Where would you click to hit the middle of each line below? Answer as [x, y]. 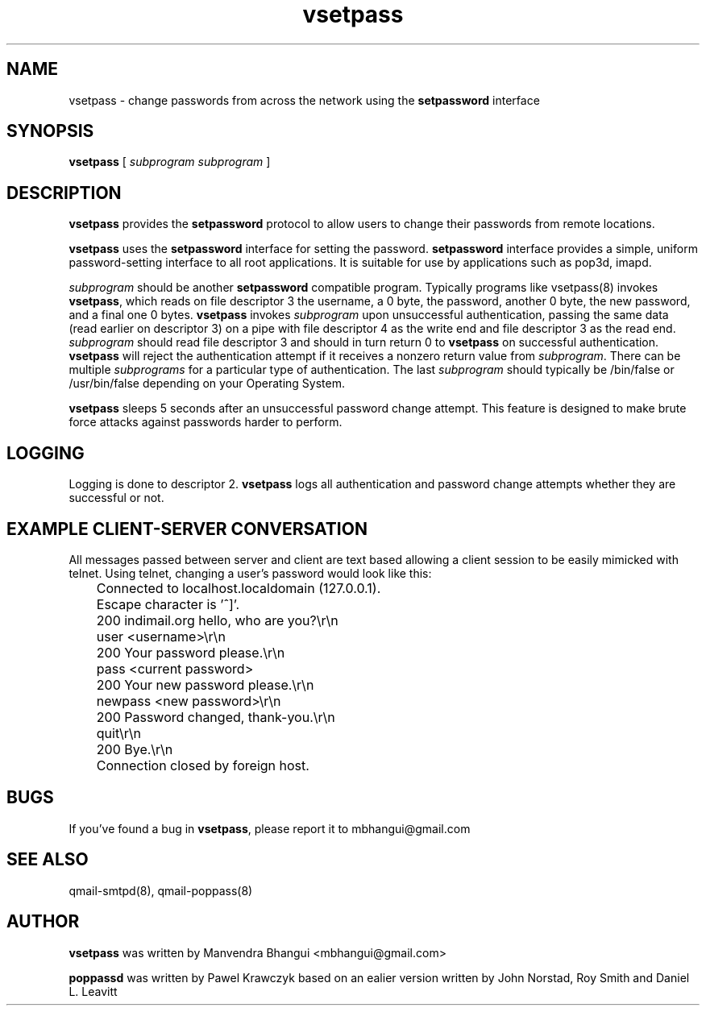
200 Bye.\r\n [135, 749]
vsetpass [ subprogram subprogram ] [170, 162]
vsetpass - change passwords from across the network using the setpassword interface [304, 100]
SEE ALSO [48, 860]
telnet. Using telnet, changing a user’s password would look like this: [250, 573]
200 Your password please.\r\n [191, 652]
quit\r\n [118, 733]
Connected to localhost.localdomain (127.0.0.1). [239, 588]
